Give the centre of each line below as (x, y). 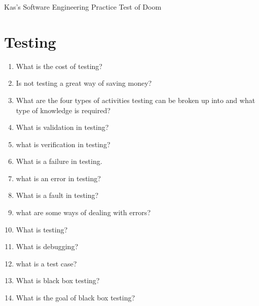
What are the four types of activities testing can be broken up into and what (136, 100)
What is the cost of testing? (59, 66)
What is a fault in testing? (57, 195)
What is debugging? (47, 246)
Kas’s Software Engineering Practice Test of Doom (83, 7)
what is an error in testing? (58, 178)
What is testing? (42, 229)
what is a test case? (46, 263)
